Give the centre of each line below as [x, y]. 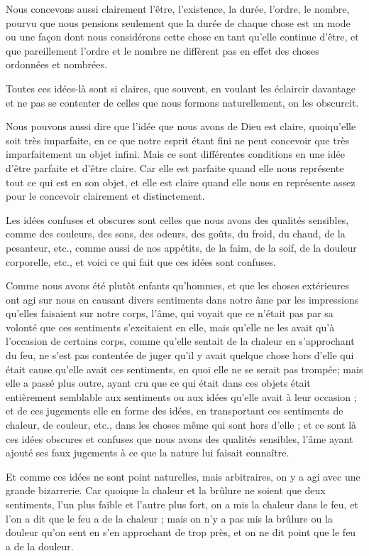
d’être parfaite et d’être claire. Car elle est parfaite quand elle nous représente [175, 167]
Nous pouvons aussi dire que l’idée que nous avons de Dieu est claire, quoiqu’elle [181, 126]
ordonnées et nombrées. [56, 64]
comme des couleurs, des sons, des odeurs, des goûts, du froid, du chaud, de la [176, 234]
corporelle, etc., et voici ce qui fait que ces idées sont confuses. [141, 261]
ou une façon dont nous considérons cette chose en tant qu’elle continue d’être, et [182, 37]
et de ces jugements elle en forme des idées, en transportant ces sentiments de [175, 411]
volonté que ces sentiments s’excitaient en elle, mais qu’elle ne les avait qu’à [170, 327]
